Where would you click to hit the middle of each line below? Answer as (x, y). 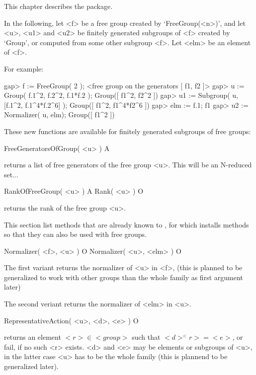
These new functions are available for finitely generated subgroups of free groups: (128, 131)
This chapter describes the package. (58, 6)
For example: (24, 68)
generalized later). (31, 366)
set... (11, 174)
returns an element (33, 337)
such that (146, 337)
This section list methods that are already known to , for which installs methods (127, 224)
